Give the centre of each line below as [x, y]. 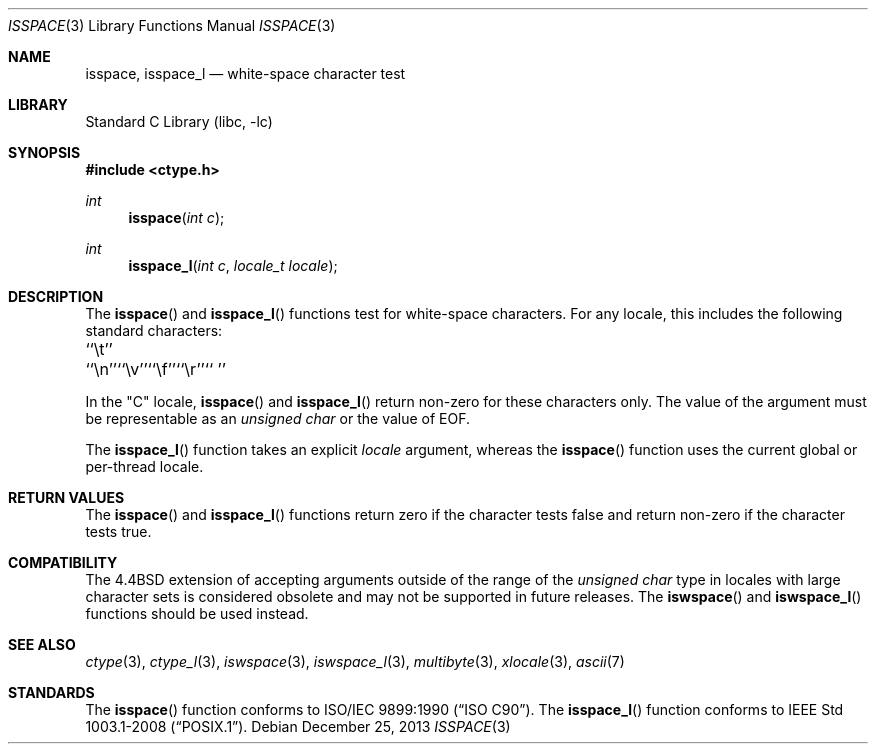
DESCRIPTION [56, 296]
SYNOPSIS [44, 152]
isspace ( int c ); [176, 217]
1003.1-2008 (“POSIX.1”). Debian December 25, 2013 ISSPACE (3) [298, 726]
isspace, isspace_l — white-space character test [245, 73]
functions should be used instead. [197, 613]
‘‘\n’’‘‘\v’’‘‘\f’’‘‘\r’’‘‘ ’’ [155, 369]
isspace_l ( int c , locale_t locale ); [233, 265]
